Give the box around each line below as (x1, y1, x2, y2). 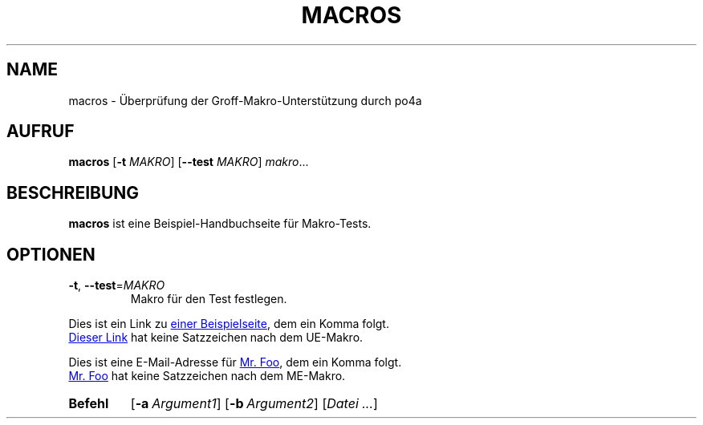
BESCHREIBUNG (6, 182, 140, 203)
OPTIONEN (6, 244, 95, 265)
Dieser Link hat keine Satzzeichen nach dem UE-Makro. (68, 330, 364, 345)
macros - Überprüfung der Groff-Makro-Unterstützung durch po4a (68, 93, 422, 107)
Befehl (68, 395, 109, 412)
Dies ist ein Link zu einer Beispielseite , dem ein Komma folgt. (68, 317, 389, 331)
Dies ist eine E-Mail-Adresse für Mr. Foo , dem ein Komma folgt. (68, 355, 402, 370)
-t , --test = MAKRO (68, 278, 165, 293)
